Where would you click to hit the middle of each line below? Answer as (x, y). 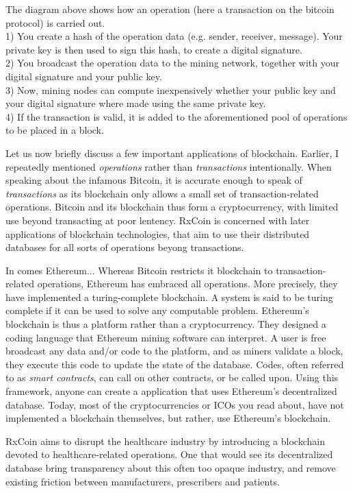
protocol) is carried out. (55, 22)
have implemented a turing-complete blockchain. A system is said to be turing (169, 297)
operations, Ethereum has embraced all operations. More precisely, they (187, 284)
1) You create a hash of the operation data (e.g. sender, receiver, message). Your (174, 36)
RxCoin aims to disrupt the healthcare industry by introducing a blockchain (165, 441)
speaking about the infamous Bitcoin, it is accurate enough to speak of (154, 180)
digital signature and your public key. (84, 76)
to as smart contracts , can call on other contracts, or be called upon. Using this (172, 377)
